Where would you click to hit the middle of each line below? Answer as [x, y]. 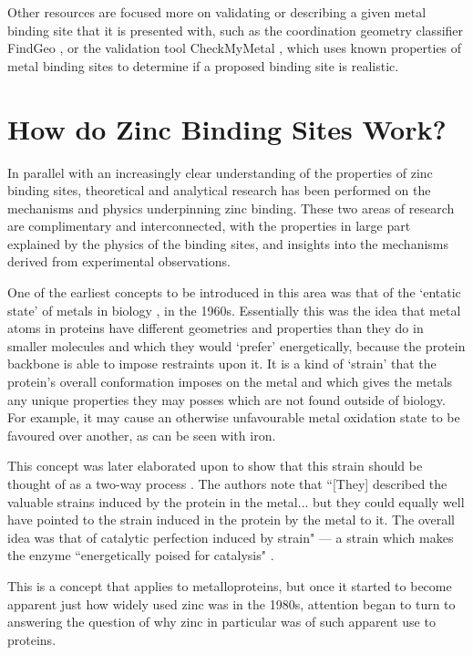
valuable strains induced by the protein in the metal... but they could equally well [236, 501]
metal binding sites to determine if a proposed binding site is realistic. [203, 65]
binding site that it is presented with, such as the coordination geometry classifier [236, 30]
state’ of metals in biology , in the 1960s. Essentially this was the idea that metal [234, 310]
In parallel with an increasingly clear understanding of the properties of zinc [220, 172]
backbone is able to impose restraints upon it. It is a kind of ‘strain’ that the [222, 364]
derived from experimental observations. [119, 261]
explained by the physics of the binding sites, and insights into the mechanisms [228, 243]
